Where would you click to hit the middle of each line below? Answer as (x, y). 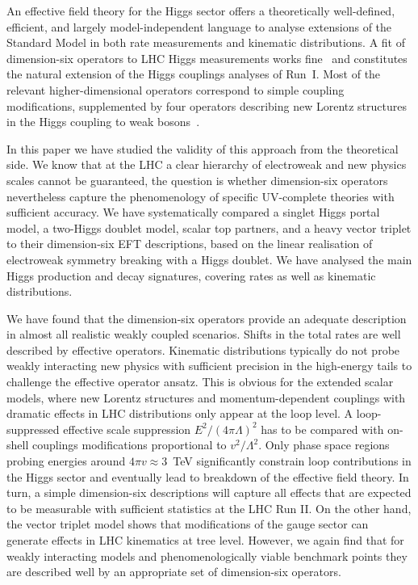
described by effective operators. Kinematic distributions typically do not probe (203, 349)
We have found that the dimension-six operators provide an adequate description (207, 318)
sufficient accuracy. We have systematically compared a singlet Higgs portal (193, 212)
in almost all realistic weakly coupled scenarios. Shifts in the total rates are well (204, 334)
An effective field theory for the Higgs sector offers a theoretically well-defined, (201, 11)
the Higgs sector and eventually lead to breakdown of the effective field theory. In (208, 476)
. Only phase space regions (324, 445)
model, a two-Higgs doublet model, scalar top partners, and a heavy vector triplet (209, 227)
